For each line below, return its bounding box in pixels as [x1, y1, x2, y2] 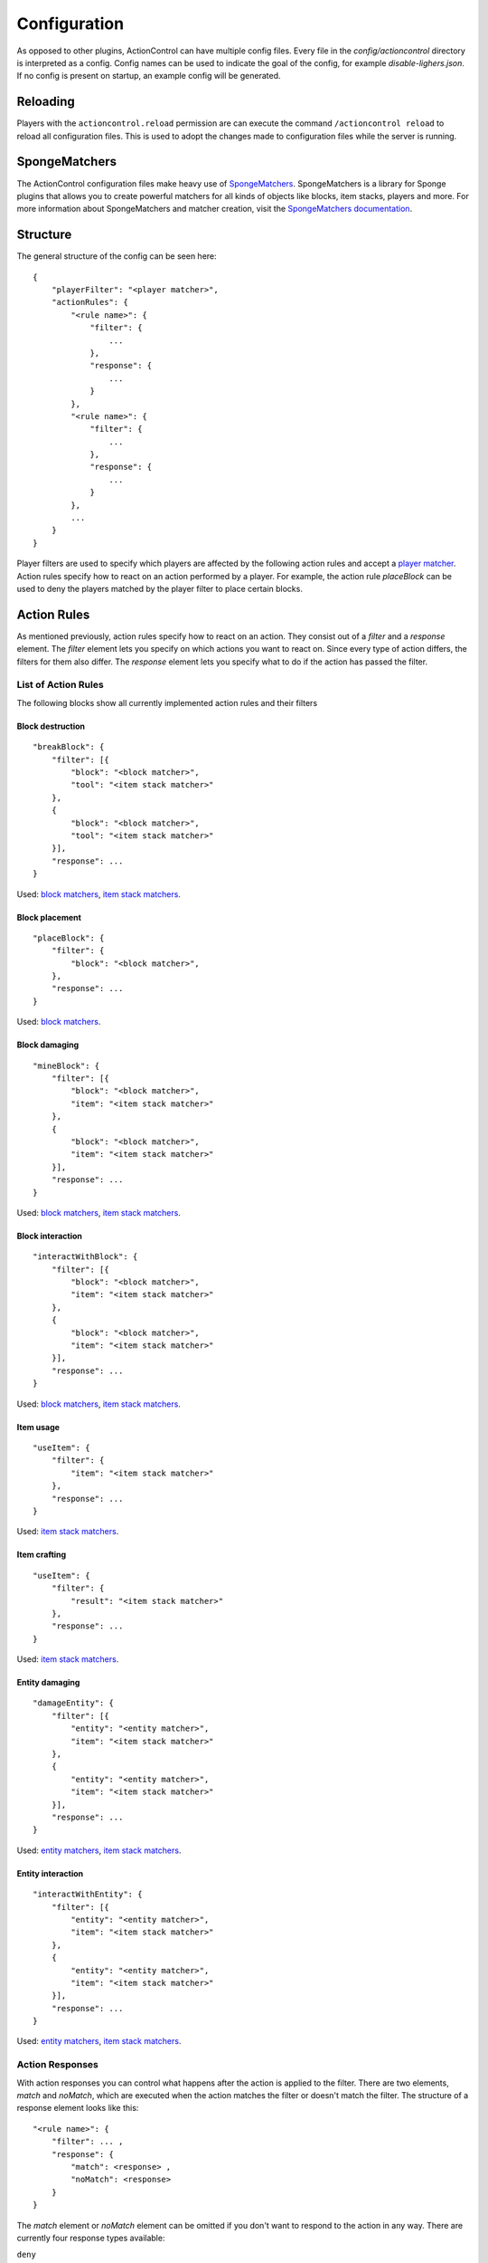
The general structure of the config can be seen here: [16, 251, 217, 262]
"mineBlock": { [33, 1060, 100, 1071]
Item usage [16, 1421, 61, 1432]
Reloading [16, 94, 76, 110]
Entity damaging [16, 1677, 80, 1688]
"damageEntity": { [33, 1698, 115, 1708]
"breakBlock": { [33, 742, 105, 752]
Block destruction [16, 721, 86, 731]
